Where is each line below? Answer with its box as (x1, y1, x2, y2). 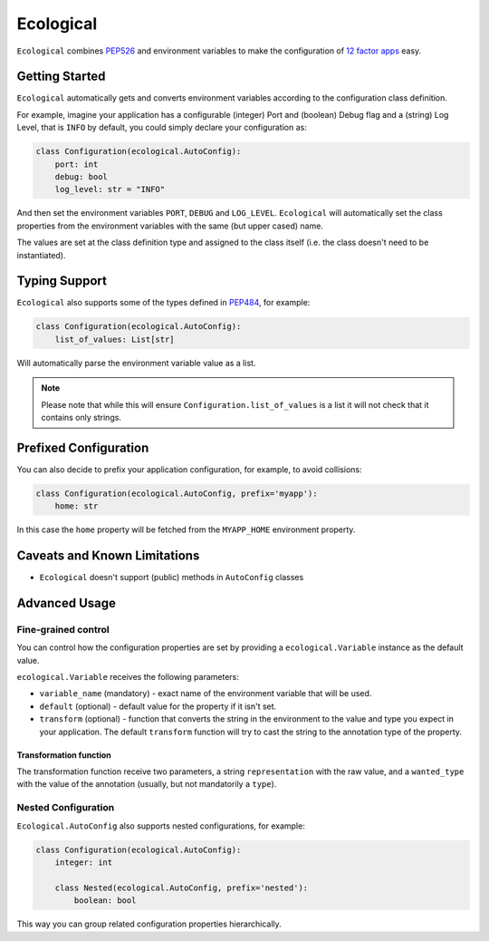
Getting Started (16, 69, 106, 84)
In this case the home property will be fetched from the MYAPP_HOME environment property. (16, 524, 356, 535)
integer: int (54, 857, 113, 868)
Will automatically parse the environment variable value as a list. (16, 357, 256, 368)
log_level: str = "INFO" (54, 184, 166, 195)
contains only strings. (41, 412, 122, 422)
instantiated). (16, 249, 66, 260)
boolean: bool (73, 896, 137, 906)
